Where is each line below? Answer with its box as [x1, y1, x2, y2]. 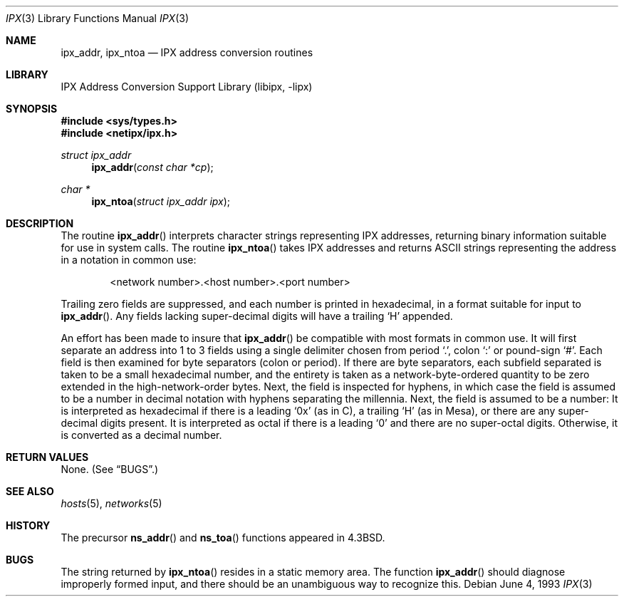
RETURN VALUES [6, 451, 89, 463]
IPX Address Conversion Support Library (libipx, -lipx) [61, 81, 313, 93]
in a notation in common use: [61, 254, 197, 266]
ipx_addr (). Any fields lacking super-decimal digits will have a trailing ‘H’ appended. [61, 310, 453, 322]
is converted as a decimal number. [61, 429, 222, 441]
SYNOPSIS [6, 103, 58, 115]
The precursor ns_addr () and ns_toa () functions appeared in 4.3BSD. [61, 531, 385, 544]
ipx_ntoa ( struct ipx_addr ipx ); [91, 195, 231, 207]
